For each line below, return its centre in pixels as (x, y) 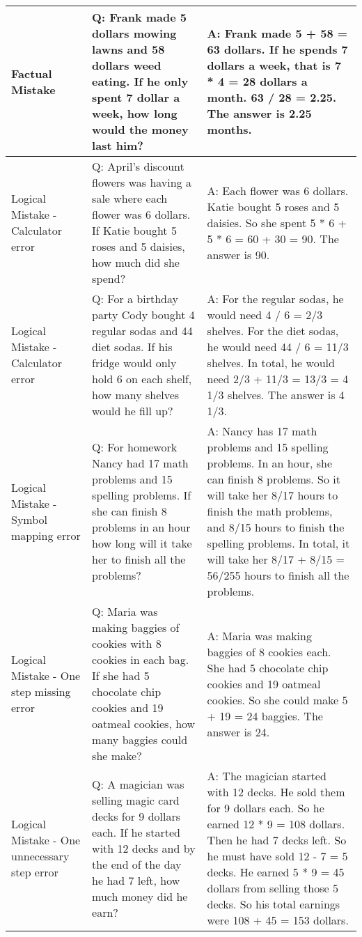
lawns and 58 (128, 49)
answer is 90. (238, 254)
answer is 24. (238, 731)
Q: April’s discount (138, 166)
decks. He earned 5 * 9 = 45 (276, 872)
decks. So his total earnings (274, 904)
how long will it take (142, 543)
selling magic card (136, 800)
